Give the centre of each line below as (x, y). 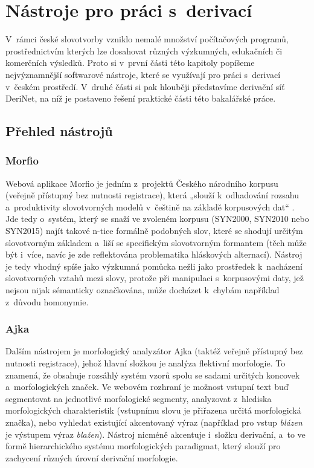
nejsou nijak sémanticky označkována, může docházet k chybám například (143, 290)
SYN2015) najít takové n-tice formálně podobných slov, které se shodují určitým (154, 231)
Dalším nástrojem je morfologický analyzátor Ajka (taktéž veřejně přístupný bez (154, 351)
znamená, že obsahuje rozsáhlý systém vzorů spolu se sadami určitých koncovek (153, 375)
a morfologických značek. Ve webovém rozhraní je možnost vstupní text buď (147, 387)
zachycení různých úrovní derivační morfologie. (92, 457)
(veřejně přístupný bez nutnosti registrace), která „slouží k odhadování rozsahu (152, 195)
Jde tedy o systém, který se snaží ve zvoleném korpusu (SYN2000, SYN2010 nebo (157, 219)
